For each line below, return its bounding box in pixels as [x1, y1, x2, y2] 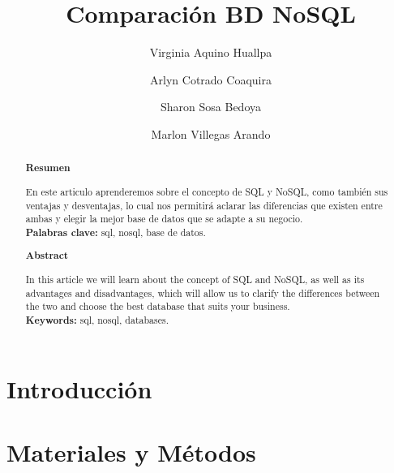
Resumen [25, 161, 71, 175]
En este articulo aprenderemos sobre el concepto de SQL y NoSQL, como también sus [25, 184, 388, 198]
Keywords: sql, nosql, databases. [25, 312, 169, 327]
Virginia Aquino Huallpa [149, 44, 272, 61]
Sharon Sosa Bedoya [161, 98, 261, 115]
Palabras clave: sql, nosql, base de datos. [25, 225, 206, 239]
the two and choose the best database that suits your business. [25, 299, 290, 313]
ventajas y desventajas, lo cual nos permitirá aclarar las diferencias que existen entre [25, 198, 383, 212]
